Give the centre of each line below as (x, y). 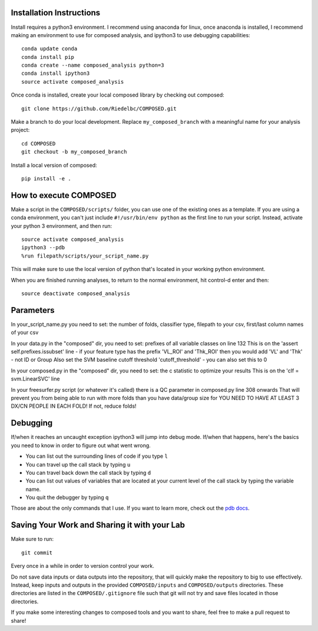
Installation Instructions (56, 13)
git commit (37, 553)
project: (20, 130)
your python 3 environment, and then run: (62, 226)
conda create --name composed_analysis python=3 (93, 65)
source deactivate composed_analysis (76, 294)
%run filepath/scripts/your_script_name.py (85, 256)
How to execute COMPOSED (64, 195)
